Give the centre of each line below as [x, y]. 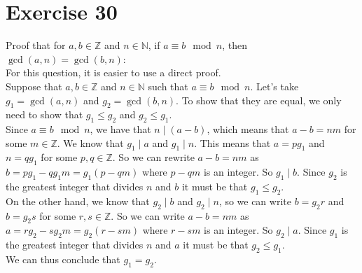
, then [235, 45]
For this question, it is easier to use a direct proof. [113, 72]
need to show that [44, 114]
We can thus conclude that [63, 259]
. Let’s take [274, 86]
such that [168, 86]
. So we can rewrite [153, 157]
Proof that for [36, 45]
